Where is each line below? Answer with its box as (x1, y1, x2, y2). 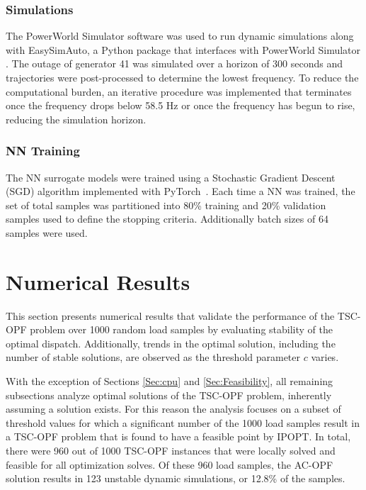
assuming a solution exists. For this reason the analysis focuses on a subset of (6, 401, 341, 416)
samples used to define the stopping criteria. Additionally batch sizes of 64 (6, 211, 328, 226)
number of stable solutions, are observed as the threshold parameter (6, 350, 301, 364)
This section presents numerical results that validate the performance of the (6, 308, 335, 323)
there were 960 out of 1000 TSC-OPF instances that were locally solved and (6, 443, 336, 458)
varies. (311, 350, 339, 364)
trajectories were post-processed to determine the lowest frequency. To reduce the (6, 70, 359, 84)
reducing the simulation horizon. (6, 111, 147, 126)
